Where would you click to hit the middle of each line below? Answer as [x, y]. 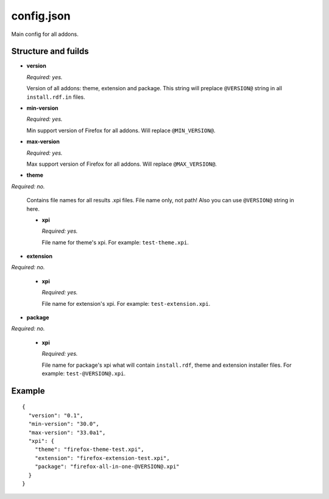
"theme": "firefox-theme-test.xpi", [89, 450]
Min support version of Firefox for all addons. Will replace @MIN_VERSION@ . [121, 130]
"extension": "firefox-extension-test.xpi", [102, 458]
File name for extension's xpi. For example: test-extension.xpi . [126, 303]
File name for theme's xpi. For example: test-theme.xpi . [115, 242]
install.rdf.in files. [56, 97]
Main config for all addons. [45, 34]
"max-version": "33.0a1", [67, 432]
